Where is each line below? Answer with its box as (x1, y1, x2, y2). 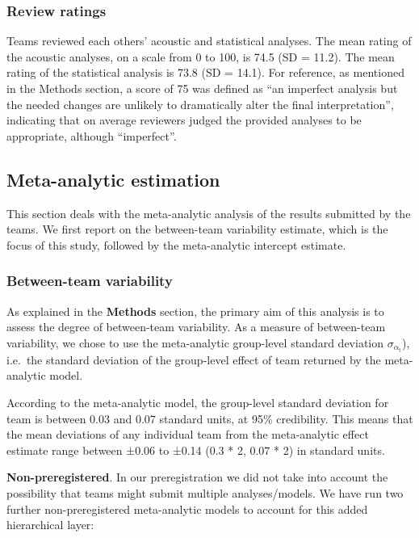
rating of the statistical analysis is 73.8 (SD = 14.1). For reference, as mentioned (6, 64, 404, 81)
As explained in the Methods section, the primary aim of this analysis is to (6, 302, 384, 319)
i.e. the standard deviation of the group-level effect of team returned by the (6, 351, 381, 368)
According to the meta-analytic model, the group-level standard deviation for (6, 394, 389, 411)
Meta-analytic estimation (6, 166, 220, 191)
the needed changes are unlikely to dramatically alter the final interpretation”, (6, 95, 394, 112)
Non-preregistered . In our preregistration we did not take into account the (6, 469, 388, 485)
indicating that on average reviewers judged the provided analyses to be (6, 111, 362, 128)
